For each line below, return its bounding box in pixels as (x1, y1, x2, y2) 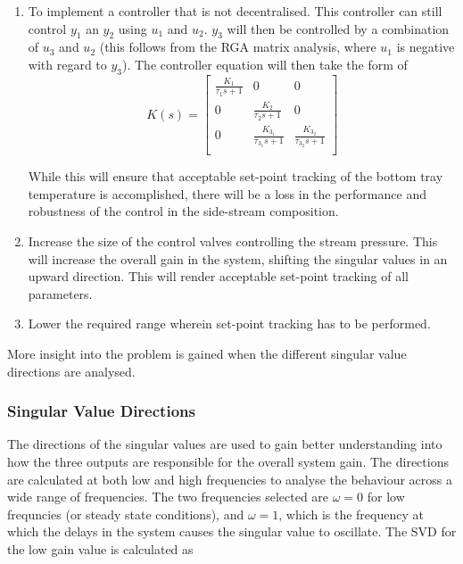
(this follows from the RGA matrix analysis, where (99, 37, 376, 56)
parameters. (28, 284, 93, 303)
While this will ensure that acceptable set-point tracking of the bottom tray (28, 167, 443, 186)
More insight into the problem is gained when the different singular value (7, 344, 407, 362)
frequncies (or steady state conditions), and (7, 504, 244, 523)
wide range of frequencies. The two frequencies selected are (7, 487, 329, 506)
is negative (396, 37, 455, 56)
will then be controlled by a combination (227, 19, 450, 37)
